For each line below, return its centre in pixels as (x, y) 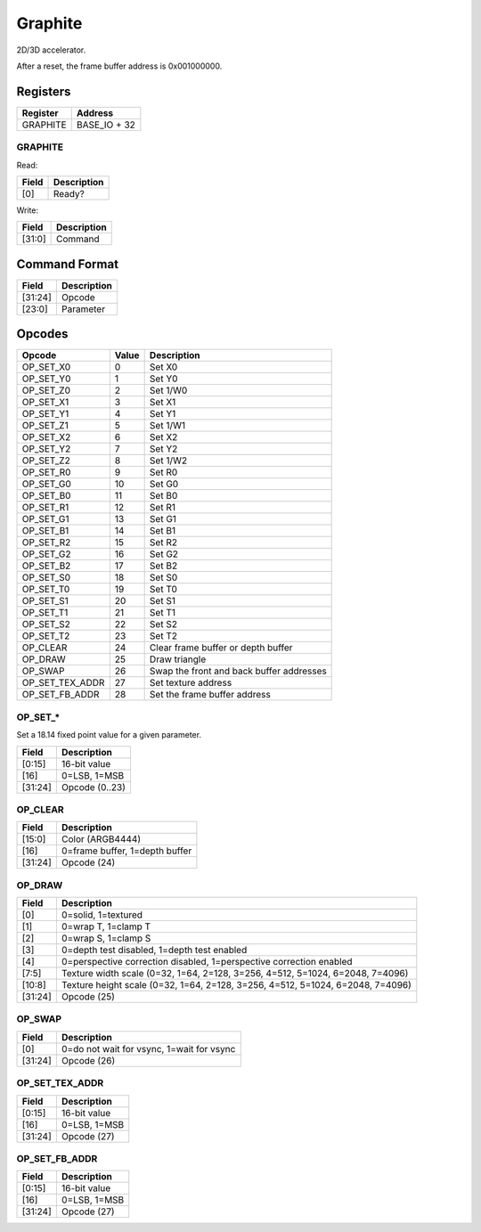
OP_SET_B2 (46, 566)
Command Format (68, 264)
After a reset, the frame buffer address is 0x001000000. (119, 66)
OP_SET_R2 (46, 543)
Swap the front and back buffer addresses (238, 671)
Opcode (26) (88, 1060)
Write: (28, 210)
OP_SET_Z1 (45, 426)
